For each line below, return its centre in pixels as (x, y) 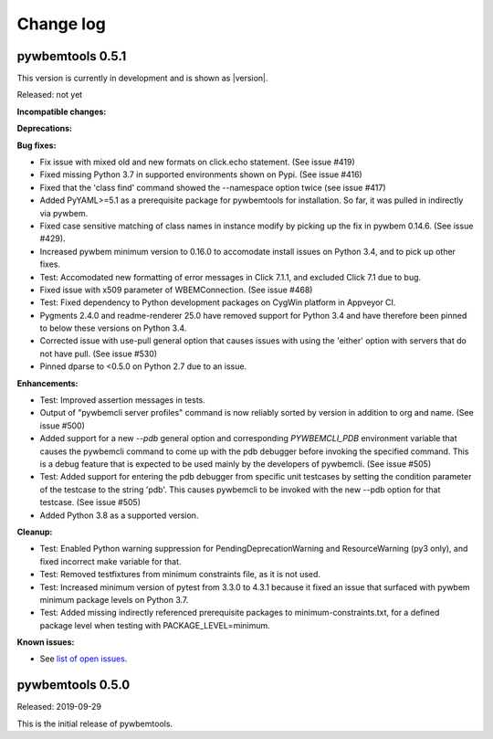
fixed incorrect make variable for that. (110, 561)
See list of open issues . (84, 659)
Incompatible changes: (62, 111)
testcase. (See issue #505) (90, 502)
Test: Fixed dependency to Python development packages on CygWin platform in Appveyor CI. (218, 302)
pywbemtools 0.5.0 (73, 685)
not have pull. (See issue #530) (99, 354)
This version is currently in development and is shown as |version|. (142, 79)
